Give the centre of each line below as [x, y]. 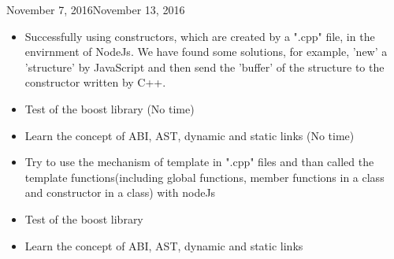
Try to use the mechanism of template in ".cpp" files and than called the [199, 162]
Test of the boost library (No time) [110, 108]
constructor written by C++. [95, 82]
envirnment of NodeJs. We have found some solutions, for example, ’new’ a [206, 52]
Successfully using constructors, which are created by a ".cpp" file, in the [200, 36]
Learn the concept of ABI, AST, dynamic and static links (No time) [190, 135]
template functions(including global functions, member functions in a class [204, 177]
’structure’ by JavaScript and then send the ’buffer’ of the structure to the [204, 67]
